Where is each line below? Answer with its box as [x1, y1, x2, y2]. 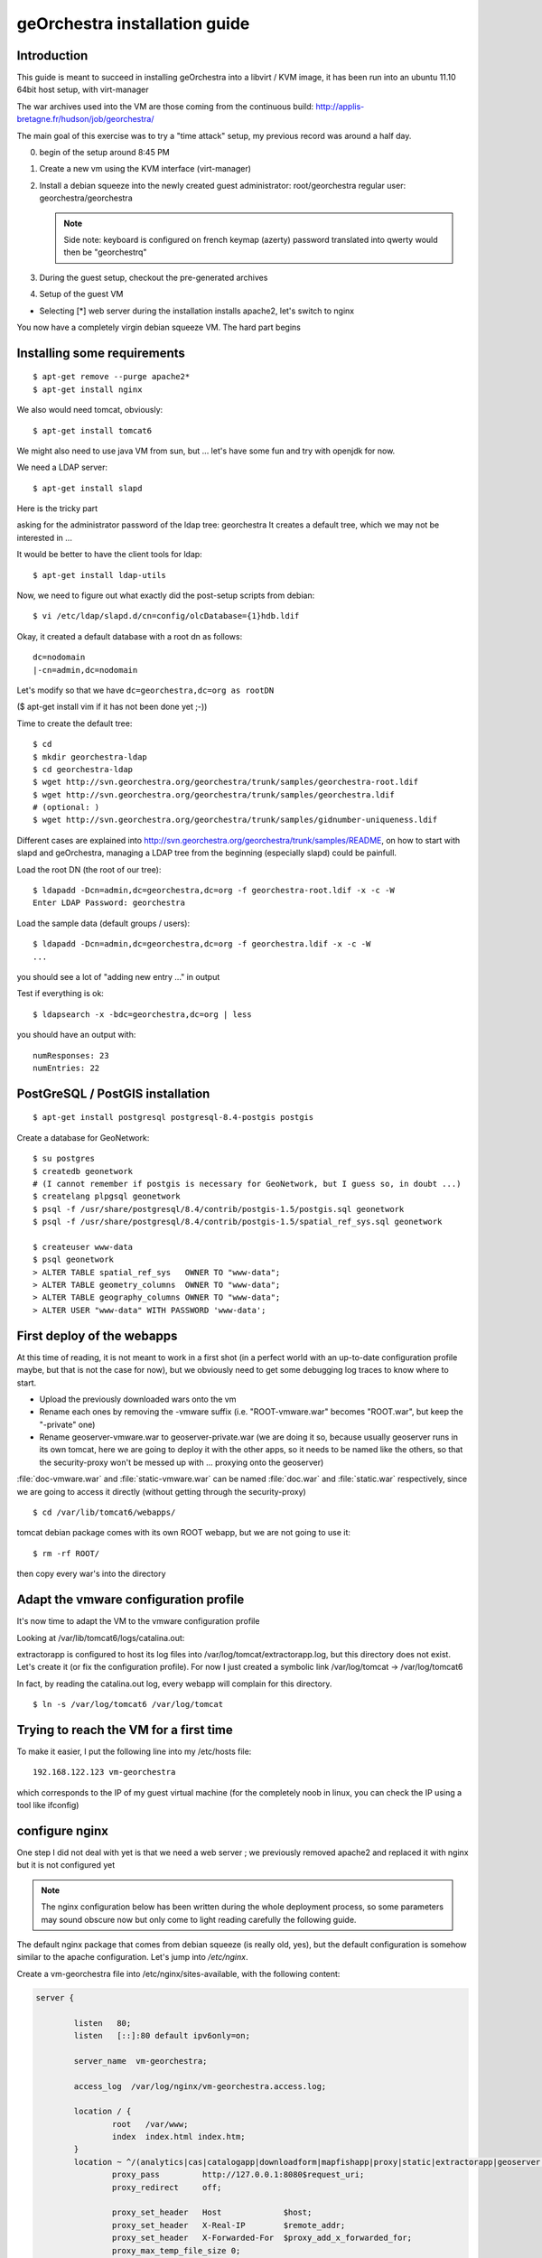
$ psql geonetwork [33, 1255, 115, 1264]
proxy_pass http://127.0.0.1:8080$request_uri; [111, 2169, 365, 2180]
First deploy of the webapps [16, 1328, 178, 1343]
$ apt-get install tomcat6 [33, 425, 153, 435]
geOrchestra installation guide [16, 14, 250, 33]
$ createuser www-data [33, 1242, 134, 1252]
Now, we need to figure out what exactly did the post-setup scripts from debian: [16, 590, 315, 601]
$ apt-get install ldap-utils [33, 570, 167, 580]
